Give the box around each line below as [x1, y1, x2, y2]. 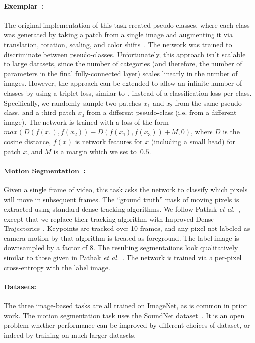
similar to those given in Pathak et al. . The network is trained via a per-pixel [4, 252, 242, 263]
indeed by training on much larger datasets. [4, 329, 136, 340]
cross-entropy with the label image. [4, 262, 110, 272]
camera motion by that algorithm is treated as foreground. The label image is [4, 232, 239, 243]
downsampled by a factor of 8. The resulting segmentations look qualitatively [4, 242, 238, 253]
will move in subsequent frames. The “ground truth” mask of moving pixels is [4, 194, 239, 204]
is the [223, 126, 240, 137]
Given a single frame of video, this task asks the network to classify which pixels [4, 184, 248, 194]
